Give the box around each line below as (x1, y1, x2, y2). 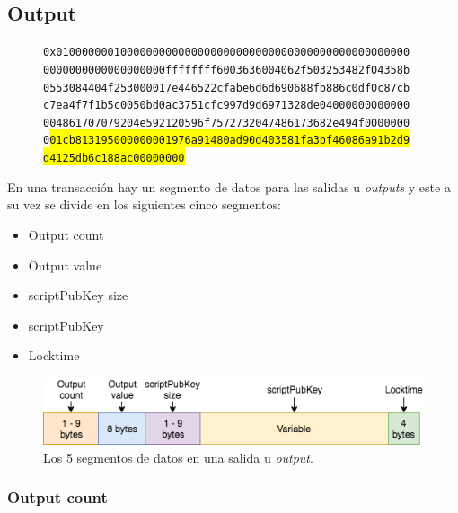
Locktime (28, 346, 80, 365)
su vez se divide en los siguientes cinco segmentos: (7, 195, 281, 214)
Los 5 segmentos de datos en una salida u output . (43, 447, 313, 466)
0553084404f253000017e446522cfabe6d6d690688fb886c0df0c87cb (43, 81, 410, 94)
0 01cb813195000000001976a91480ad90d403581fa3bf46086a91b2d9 (43, 134, 410, 147)
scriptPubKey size (28, 286, 128, 305)
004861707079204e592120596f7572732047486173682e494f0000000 (43, 116, 410, 129)
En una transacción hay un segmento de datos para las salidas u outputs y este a (7, 177, 451, 196)
